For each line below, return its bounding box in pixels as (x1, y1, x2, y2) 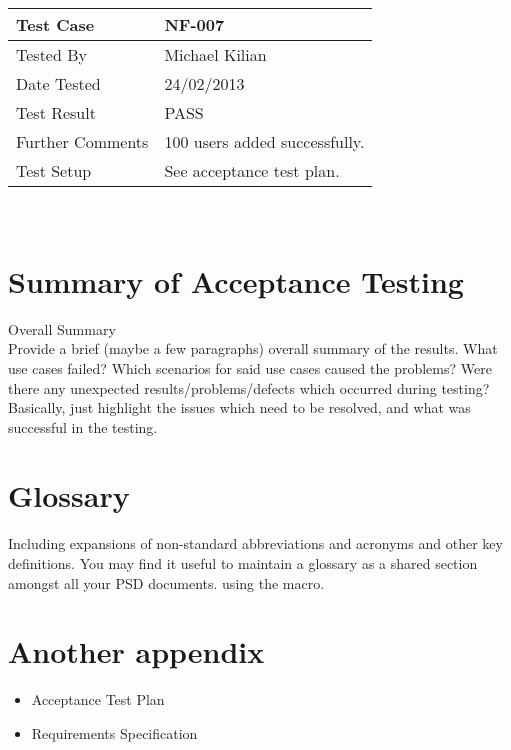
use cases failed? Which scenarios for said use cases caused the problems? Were (8, 357, 492, 378)
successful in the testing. (8, 416, 158, 437)
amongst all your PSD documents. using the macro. (8, 572, 325, 593)
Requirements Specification (31, 722, 198, 743)
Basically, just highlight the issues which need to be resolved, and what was (8, 397, 471, 418)
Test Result (16, 101, 96, 124)
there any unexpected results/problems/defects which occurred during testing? (8, 377, 490, 398)
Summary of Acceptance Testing (8, 260, 464, 301)
